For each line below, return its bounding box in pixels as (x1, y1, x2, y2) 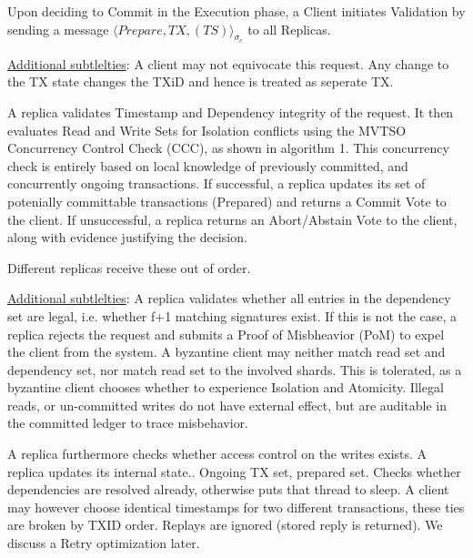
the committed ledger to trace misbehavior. (7, 413, 249, 432)
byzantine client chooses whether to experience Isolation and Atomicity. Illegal (7, 378, 444, 397)
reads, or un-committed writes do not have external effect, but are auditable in (7, 395, 447, 414)
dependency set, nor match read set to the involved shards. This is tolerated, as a (7, 360, 462, 379)
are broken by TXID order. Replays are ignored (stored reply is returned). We (7, 515, 443, 534)
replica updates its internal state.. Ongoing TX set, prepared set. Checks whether (7, 462, 461, 481)
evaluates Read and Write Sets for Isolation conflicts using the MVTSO (7, 120, 407, 139)
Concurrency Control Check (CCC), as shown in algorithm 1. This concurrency (7, 138, 449, 157)
